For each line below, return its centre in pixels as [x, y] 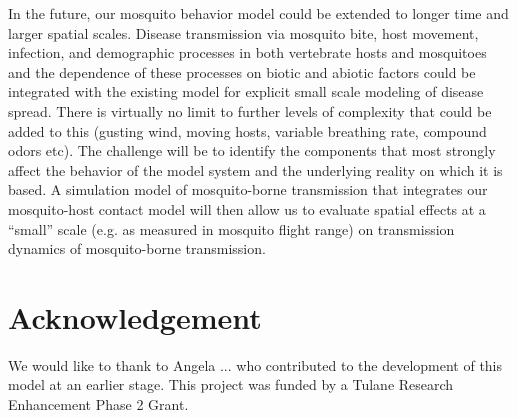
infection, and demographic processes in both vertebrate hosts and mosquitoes [247, 52]
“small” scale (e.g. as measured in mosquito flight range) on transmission [231, 228]
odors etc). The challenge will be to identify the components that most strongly [252, 150]
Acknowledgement [135, 316]
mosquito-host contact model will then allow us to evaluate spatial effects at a [247, 208]
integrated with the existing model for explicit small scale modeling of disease [246, 91]
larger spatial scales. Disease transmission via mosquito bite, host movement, [243, 32]
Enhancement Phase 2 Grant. [98, 404]
